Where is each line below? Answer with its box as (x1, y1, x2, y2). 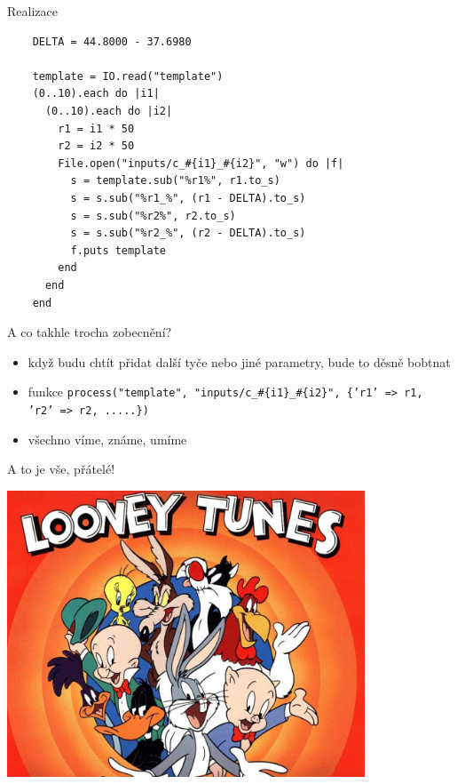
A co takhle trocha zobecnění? (7, 323, 172, 341)
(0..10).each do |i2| (44, 104, 173, 117)
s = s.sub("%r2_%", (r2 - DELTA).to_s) (70, 227, 306, 240)
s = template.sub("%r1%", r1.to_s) (70, 174, 280, 188)
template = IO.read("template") (32, 69, 224, 83)
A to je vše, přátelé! (7, 460, 115, 478)
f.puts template (70, 244, 166, 257)
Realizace (7, 2, 58, 20)
